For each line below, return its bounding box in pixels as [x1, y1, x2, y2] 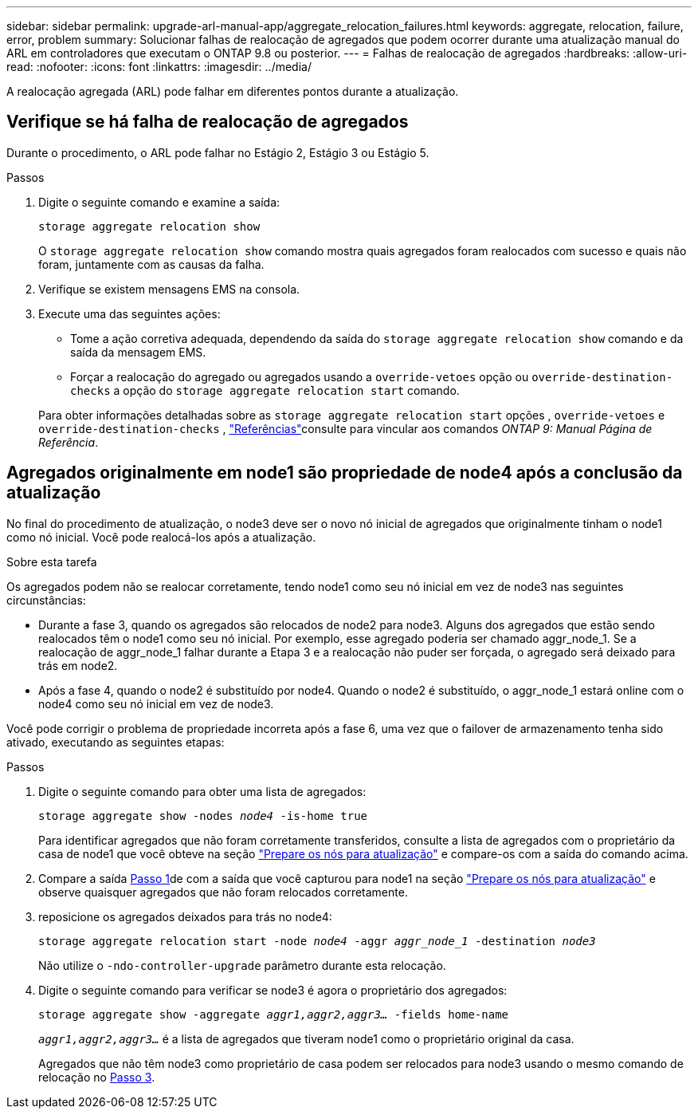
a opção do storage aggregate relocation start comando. [113, 383, 460, 397]
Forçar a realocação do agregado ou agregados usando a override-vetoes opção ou [70, 369, 529, 384]
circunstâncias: [6, 593, 86, 607]
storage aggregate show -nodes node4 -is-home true [38, 809, 368, 822]
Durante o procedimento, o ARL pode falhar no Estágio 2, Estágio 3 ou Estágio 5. [6, 145, 429, 160]
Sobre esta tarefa [6, 554, 97, 569]
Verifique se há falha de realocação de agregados [6, 112, 409, 132]
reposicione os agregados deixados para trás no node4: [38, 909, 332, 924]
